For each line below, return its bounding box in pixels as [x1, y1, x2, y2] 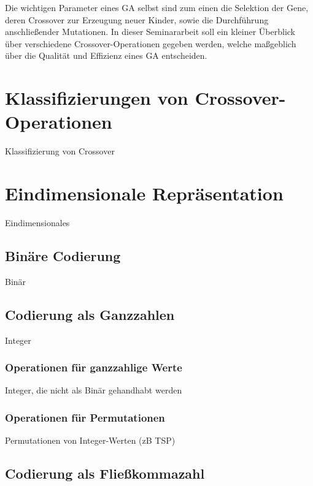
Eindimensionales [5, 216, 70, 229]
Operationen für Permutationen [5, 409, 165, 425]
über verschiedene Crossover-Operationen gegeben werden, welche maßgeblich [5, 37, 296, 50]
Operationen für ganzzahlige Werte [5, 360, 182, 375]
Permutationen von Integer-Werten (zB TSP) [5, 434, 176, 447]
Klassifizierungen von [5, 85, 188, 110]
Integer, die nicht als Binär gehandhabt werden [5, 384, 182, 397]
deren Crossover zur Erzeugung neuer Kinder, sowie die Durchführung [5, 13, 269, 26]
